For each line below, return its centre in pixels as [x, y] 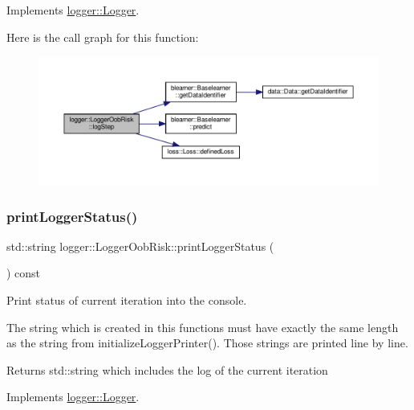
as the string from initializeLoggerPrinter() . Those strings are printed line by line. [207, 343]
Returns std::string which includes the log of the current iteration [167, 369]
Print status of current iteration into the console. [127, 300]
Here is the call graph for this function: [103, 37]
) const [24, 273]
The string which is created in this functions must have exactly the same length [203, 327]
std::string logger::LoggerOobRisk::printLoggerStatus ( [140, 246]
